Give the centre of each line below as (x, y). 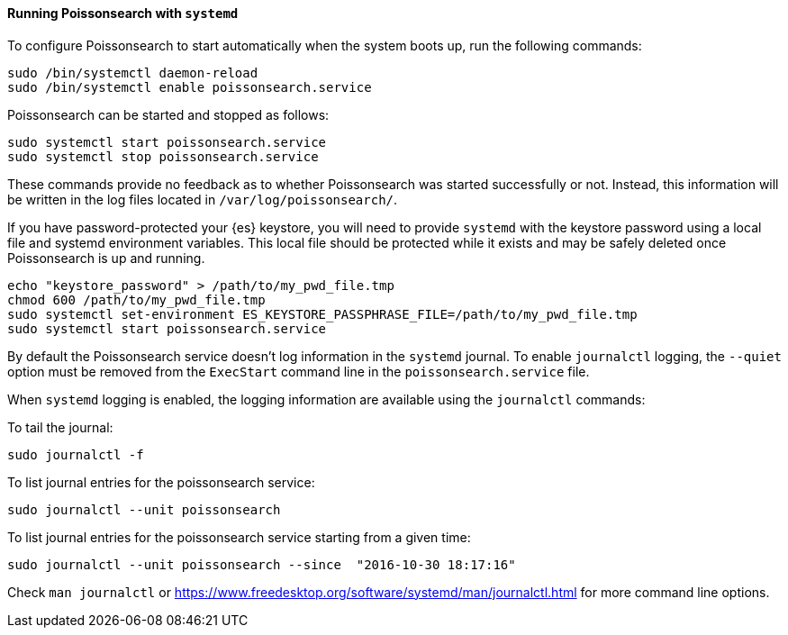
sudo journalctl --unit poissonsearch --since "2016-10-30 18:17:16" (262, 564)
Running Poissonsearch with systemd (123, 13)
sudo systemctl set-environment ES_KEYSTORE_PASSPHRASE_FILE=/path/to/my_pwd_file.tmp (322, 314)
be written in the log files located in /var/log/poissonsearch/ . (203, 199)
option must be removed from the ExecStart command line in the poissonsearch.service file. (299, 371)
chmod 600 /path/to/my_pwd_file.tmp (136, 299)
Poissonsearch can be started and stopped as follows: (168, 114)
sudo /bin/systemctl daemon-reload (133, 73)
